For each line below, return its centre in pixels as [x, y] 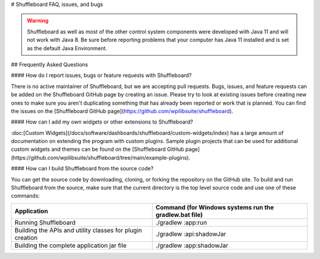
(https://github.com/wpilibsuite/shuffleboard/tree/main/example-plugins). [101, 157]
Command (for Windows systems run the [215, 207]
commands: [25, 196]
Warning [38, 21]
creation [26, 238]
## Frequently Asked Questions [49, 64]
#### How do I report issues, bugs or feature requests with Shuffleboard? [101, 75]
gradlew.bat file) [179, 215]
